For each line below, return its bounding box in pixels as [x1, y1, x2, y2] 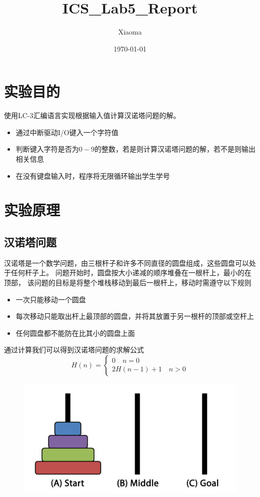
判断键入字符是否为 [15, 144, 79, 154]
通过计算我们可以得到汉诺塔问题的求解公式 [4, 344, 144, 355]
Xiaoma [118, 27, 142, 37]
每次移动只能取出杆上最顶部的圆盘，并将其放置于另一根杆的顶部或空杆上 [15, 311, 254, 321]
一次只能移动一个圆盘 [15, 294, 86, 304]
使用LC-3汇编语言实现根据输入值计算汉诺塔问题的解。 [4, 110, 180, 121]
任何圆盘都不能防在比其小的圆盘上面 [15, 327, 135, 338]
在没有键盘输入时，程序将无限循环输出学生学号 [15, 170, 170, 181]
